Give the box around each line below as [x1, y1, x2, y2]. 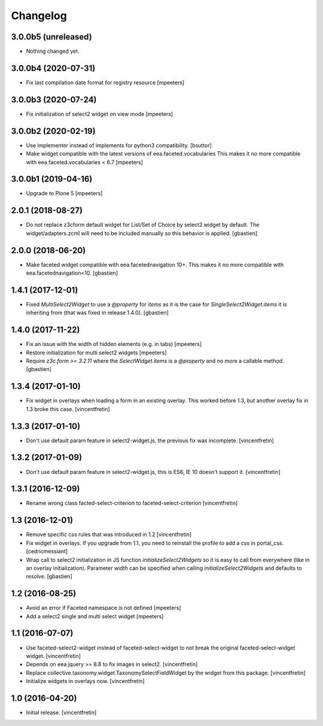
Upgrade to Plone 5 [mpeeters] [26, 190, 103, 197]
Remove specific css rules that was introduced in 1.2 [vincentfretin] [26, 531, 192, 538]
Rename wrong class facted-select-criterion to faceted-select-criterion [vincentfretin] [26, 500, 238, 507]
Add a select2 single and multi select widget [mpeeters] [26, 612, 164, 619]
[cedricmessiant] [26, 548, 68, 555]
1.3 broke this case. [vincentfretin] [26, 405, 110, 412]
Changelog [11, 9, 67, 22]
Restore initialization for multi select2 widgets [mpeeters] [26, 349, 167, 356]
